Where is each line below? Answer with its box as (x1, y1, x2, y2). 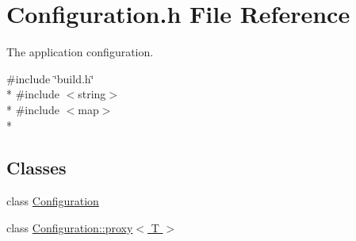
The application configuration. (6, 44, 154, 60)
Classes (6, 155, 67, 180)
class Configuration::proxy (6, 219, 133, 235)
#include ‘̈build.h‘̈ (6, 70, 94, 86)
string (78, 86, 106, 102)
